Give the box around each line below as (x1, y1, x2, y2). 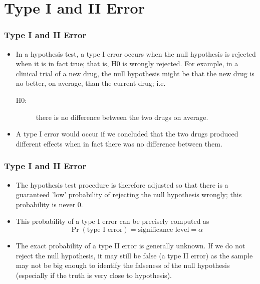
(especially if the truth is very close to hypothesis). (16, 269, 172, 280)
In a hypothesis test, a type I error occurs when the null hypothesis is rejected (16, 48, 256, 59)
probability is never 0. (16, 199, 83, 209)
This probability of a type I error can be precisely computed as (16, 216, 209, 226)
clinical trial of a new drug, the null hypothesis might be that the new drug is (16, 68, 254, 78)
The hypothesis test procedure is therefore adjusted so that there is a (16, 179, 228, 190)
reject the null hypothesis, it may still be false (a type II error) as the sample (16, 250, 253, 260)
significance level (138, 226, 189, 233)
